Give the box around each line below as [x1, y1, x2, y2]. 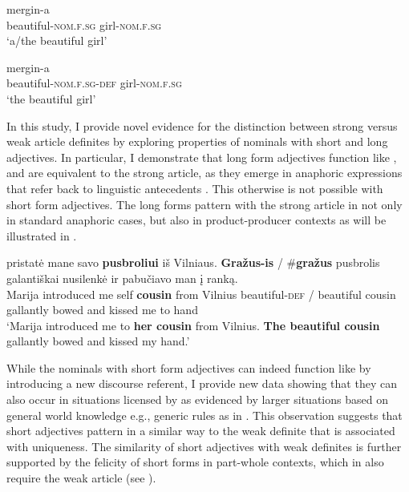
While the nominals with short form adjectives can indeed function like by [6, 359, 371, 376]
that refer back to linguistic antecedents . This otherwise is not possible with [6, 179, 383, 196]
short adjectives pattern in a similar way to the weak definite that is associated [6, 422, 395, 439]
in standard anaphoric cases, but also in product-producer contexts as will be [6, 212, 387, 228]
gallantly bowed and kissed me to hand [6, 301, 198, 318]
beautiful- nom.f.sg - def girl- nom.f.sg [6, 75, 182, 91]
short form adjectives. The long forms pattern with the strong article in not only [6, 196, 403, 212]
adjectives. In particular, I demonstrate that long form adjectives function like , [6, 148, 397, 165]
